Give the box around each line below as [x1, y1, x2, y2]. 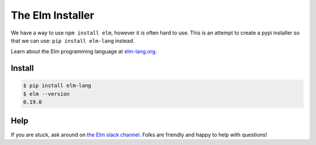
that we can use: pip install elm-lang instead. [11, 37, 135, 44]
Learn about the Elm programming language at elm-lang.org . [11, 48, 157, 55]
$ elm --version [23, 91, 70, 97]
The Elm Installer [11, 9, 95, 22]
